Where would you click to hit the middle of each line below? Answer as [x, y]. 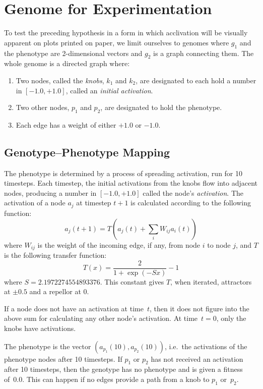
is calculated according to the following [191, 203]
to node [219, 244]
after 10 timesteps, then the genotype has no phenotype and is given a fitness [123, 369]
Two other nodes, [43, 107]
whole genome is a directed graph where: [67, 63]
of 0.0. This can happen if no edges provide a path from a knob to [107, 379]
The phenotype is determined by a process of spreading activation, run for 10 [123, 173]
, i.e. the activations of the [206, 346]
